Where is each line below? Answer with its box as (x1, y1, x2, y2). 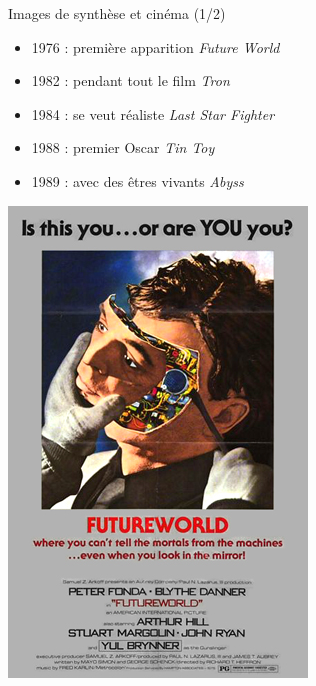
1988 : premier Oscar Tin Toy (31, 137, 215, 158)
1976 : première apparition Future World (31, 36, 280, 57)
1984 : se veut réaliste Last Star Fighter (31, 103, 275, 124)
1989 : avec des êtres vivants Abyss (31, 170, 244, 191)
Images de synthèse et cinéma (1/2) (8, 3, 226, 23)
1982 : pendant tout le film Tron (31, 70, 230, 91)
